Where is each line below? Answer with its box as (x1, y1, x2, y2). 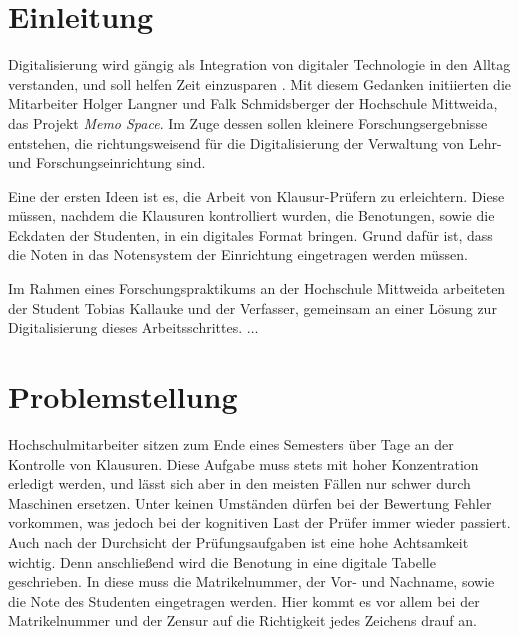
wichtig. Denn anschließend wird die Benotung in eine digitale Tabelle (8, 551, 436, 572)
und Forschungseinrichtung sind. (8, 152, 206, 173)
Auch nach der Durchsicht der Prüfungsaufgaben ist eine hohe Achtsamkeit (8, 531, 469, 552)
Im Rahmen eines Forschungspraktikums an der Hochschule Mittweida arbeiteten (8, 278, 506, 299)
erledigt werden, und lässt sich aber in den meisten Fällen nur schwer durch (8, 473, 471, 494)
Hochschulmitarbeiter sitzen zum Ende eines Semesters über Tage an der (8, 433, 454, 454)
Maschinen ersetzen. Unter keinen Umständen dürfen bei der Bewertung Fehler (8, 492, 492, 513)
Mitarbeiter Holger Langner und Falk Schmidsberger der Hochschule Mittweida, (8, 93, 498, 114)
